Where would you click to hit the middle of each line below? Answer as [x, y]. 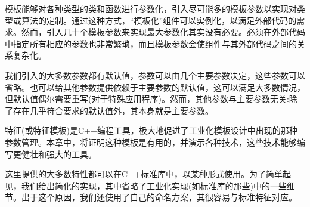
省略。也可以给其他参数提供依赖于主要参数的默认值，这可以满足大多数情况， [155, 87]
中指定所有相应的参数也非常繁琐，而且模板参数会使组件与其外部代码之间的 [151, 43]
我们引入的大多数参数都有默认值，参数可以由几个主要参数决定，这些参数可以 [155, 75]
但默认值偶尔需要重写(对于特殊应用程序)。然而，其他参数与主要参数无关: [147, 99]
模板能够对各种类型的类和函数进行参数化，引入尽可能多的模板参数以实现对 [151, 8]
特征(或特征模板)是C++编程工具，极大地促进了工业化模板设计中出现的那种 [151, 130]
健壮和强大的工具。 [59, 154]
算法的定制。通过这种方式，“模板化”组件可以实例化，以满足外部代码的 [159, 20]
